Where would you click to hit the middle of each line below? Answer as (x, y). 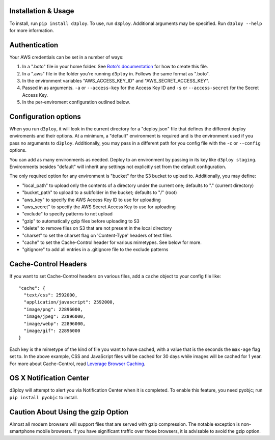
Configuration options (45, 116)
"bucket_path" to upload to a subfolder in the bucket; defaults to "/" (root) (100, 193)
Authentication (34, 45)
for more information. (32, 30)
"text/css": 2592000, (51, 295)
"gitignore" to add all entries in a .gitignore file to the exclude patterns (95, 250)
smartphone (22, 431)
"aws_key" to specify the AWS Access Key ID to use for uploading (91, 200)
